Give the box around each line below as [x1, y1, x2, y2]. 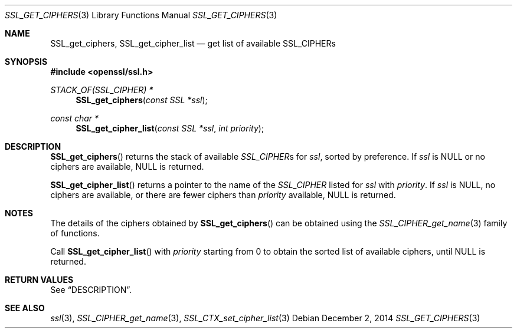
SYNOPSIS [5, 57, 48, 67]
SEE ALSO [5, 303, 45, 313]
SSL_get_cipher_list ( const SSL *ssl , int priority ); [76, 123, 264, 133]
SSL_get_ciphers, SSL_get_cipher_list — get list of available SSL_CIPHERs [50, 38, 336, 48]
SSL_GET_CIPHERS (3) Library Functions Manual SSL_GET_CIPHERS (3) [5, 10, 277, 20]
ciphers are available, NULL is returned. [50, 161, 204, 172]
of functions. [50, 228, 100, 238]
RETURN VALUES [5, 275, 74, 285]
